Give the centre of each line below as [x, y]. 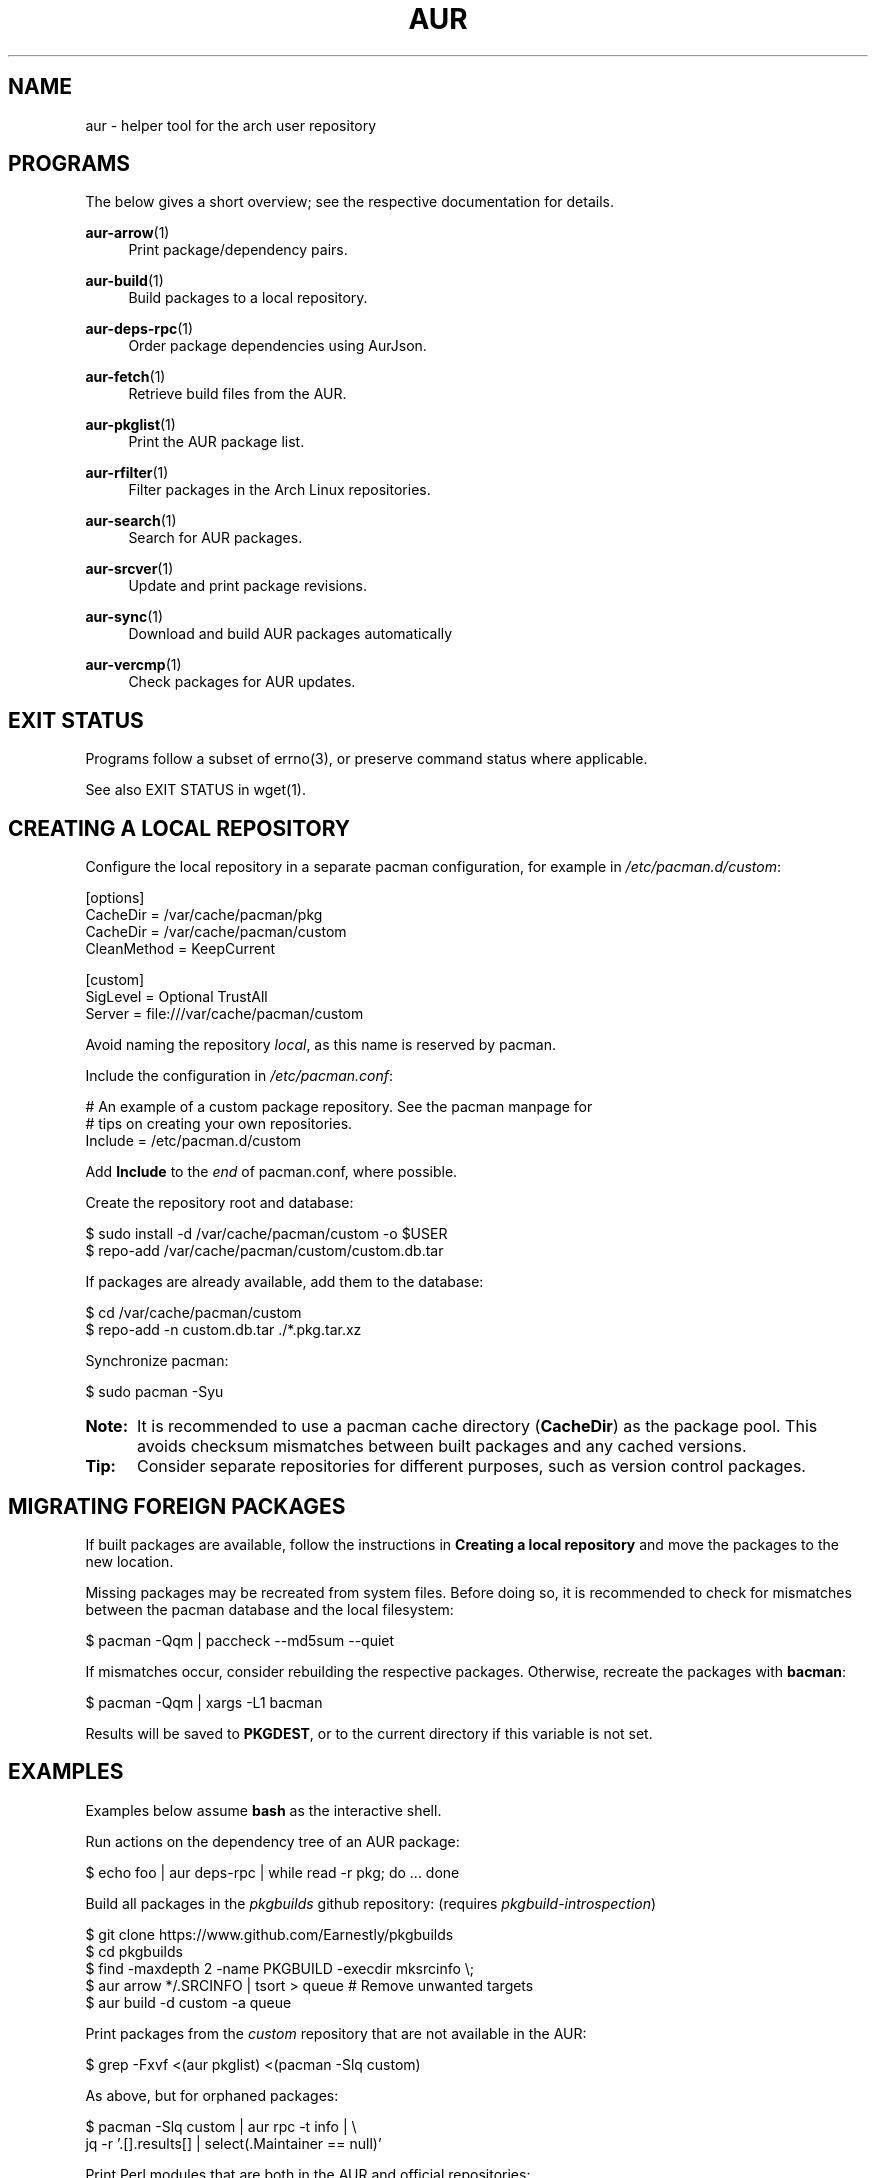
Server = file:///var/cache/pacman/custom [224, 1014]
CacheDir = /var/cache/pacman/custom [216, 932]
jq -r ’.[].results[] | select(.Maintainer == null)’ [233, 2143]
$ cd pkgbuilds [134, 1951]
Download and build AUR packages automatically [290, 634]
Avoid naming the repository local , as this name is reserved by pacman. [320, 1045]
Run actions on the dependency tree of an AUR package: [272, 1841]
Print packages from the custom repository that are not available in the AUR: [336, 2033]
